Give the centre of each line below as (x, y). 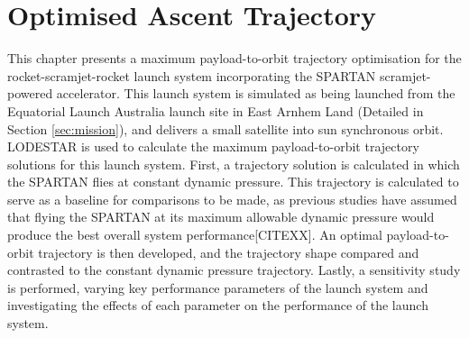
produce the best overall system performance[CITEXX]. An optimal (195, 235)
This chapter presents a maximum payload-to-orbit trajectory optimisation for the (234, 58)
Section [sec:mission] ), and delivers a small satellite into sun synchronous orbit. (225, 128)
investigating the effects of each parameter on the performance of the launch (218, 305)
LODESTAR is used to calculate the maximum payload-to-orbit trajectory (213, 146)
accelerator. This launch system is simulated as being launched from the (256, 93)
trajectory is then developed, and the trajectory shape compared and (229, 252)
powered (30, 93)
